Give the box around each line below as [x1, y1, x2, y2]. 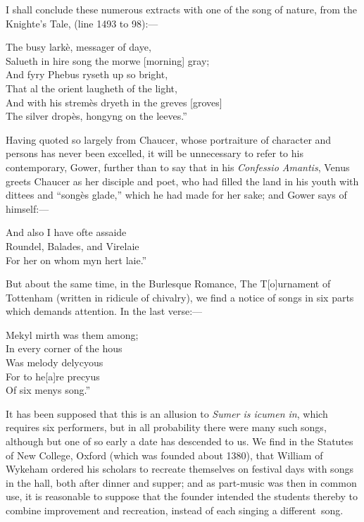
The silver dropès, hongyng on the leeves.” [6, 108, 187, 123]
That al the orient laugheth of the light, [6, 80, 177, 95]
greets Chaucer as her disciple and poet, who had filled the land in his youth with [6, 173, 359, 188]
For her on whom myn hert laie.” [6, 252, 147, 267]
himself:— [6, 201, 49, 216]
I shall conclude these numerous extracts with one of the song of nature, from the [6, 2, 358, 16]
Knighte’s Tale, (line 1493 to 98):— [6, 15, 158, 30]
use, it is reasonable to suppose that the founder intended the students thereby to [6, 489, 358, 504]
